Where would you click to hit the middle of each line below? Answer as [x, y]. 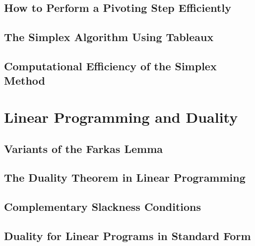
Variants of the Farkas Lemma [83, 148]
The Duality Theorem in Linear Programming [125, 177]
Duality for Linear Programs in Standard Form [127, 235]
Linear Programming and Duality [121, 117]
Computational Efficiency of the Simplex [110, 66]
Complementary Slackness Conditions [103, 207]
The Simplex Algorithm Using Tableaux [109, 37]
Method [25, 80]
